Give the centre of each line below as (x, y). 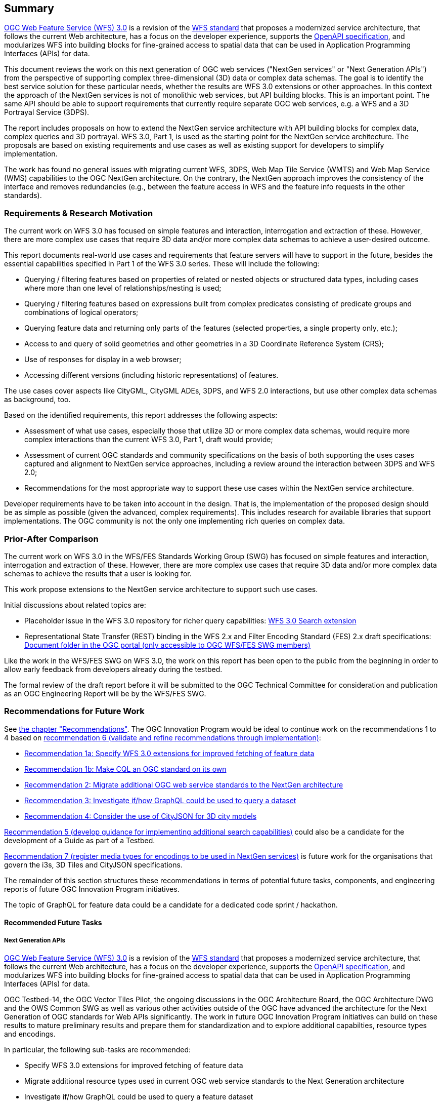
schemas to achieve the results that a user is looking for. (98, 573)
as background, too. (37, 400)
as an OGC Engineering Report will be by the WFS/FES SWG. (105, 693)
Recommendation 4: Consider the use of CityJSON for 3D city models (141, 816)
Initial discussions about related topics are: (75, 605)
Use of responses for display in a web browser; (103, 360)
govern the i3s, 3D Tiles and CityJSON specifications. (93, 864)
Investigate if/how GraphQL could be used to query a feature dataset (139, 1097)
